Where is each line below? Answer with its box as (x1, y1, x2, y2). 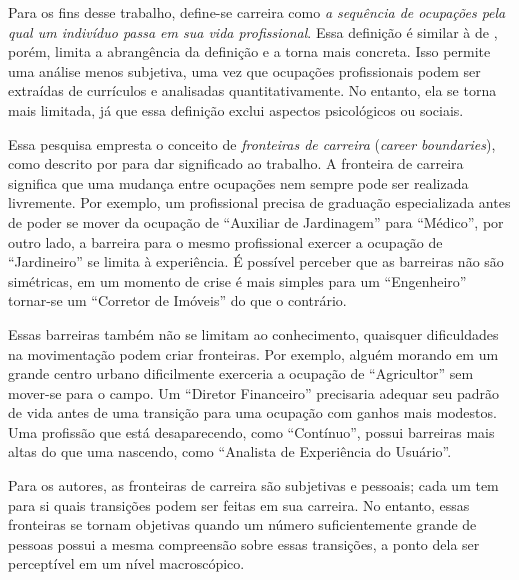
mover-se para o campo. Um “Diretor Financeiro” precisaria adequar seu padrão (8, 382, 499, 403)
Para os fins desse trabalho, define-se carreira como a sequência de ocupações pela (8, 2, 506, 22)
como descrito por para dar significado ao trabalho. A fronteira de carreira (8, 153, 464, 174)
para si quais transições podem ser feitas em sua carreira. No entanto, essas (8, 494, 470, 515)
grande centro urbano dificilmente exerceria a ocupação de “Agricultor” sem (8, 363, 474, 384)
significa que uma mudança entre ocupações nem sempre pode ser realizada (8, 172, 469, 193)
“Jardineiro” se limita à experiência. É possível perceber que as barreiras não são (8, 251, 504, 272)
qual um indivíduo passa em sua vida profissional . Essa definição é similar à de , (8, 21, 498, 42)
